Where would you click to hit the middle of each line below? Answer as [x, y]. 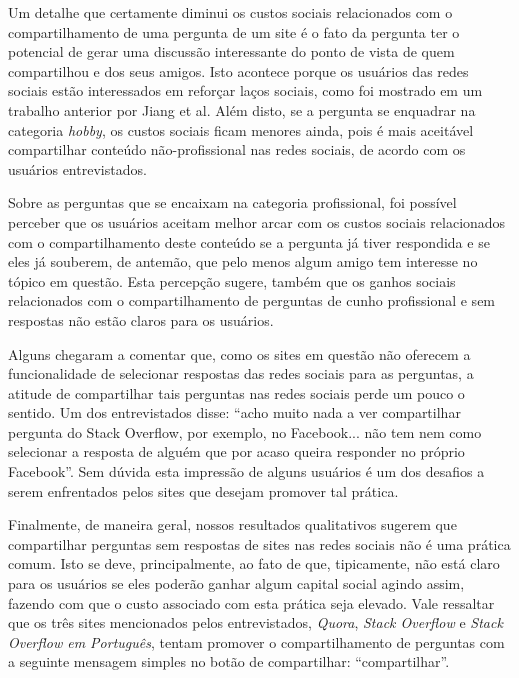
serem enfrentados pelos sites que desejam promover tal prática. [203, 490]
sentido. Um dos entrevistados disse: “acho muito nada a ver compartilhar [234, 412]
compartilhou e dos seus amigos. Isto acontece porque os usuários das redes [238, 70]
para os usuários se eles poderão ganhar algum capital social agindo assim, [236, 583]
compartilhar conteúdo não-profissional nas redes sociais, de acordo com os [237, 149]
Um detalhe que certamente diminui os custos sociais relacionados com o [230, 12]
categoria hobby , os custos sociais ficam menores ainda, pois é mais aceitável [241, 129]
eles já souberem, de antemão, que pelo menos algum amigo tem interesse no [243, 261]
